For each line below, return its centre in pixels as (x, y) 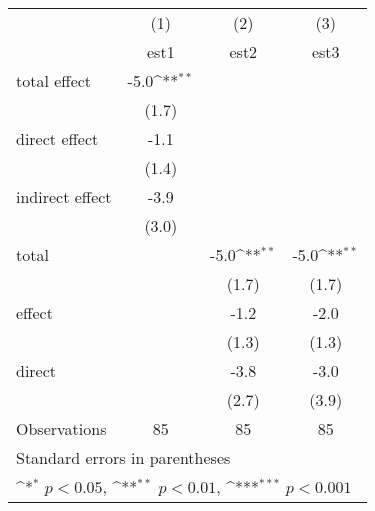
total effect (54, 80)
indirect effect (64, 196)
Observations (61, 428)
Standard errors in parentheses (123, 457)
